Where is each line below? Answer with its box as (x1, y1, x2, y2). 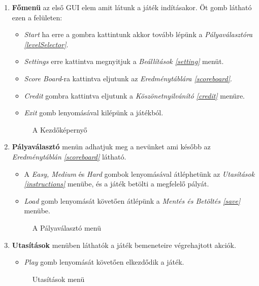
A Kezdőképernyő (32, 124, 87, 135)
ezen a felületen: (12, 12, 62, 22)
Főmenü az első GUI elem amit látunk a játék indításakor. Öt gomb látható (12, 2, 252, 12)
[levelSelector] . (24, 39, 69, 49)
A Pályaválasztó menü (32, 222, 101, 233)
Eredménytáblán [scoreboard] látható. (12, 151, 126, 162)
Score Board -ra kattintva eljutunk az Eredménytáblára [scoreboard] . (24, 73, 232, 83)
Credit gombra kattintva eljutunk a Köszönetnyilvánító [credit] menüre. (24, 90, 245, 101)
